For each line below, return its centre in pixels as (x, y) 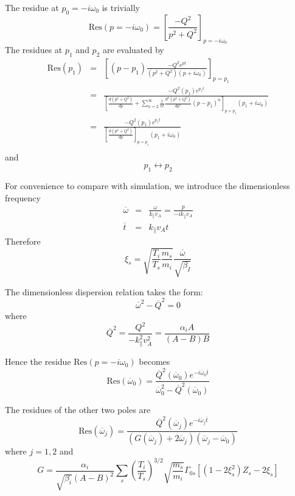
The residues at (34, 49)
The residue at (32, 7)
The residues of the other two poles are (78, 410)
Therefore (23, 241)
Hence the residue (38, 361)
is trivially (121, 7)
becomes (154, 361)
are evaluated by (133, 49)
